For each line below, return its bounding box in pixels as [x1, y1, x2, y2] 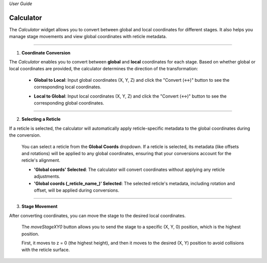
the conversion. [9, 132, 41, 138]
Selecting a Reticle [21, 116, 61, 122]
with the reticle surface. [21, 247, 70, 253]
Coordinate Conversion [21, 50, 71, 55]
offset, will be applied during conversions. [34, 187, 120, 193]
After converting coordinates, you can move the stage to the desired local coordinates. [9, 212, 186, 218]
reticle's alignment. [21, 158, 60, 163]
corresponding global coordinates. [34, 100, 104, 106]
